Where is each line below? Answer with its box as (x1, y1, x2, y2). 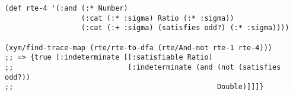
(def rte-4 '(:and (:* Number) (5, 4, 128, 12)
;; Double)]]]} (5, 83, 264, 91)
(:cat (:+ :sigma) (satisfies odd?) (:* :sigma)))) (81, 24, 289, 32)
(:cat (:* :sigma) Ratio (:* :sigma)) (81, 14, 234, 22)
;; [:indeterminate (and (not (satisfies (5, 63, 281, 71)
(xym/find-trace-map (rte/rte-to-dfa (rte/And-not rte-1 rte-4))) (5, 43, 273, 52)
